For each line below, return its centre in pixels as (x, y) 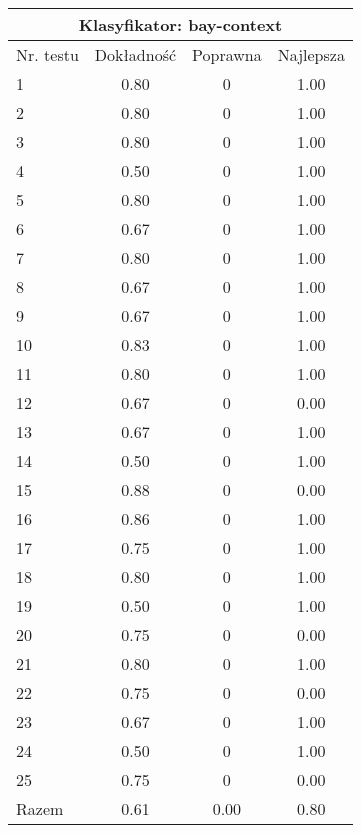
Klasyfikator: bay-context (180, 24)
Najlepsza (311, 54)
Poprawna (227, 54)
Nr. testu (47, 54)
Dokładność (135, 54)
